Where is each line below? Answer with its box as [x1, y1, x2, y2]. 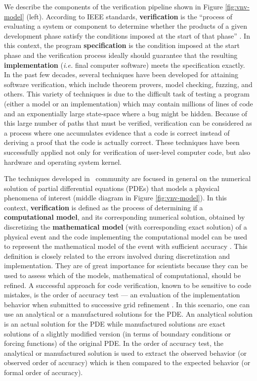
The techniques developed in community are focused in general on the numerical [4, 173, 251, 184]
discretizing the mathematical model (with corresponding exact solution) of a [4, 222, 247, 232]
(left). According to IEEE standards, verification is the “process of [26, 11, 232, 21]
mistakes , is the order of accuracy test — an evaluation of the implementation [4, 289, 240, 300]
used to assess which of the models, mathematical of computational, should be [4, 270, 241, 281]
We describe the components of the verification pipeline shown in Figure [4, 1, 223, 11]
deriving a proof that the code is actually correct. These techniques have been [4, 137, 240, 147]
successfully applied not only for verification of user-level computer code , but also [4, 146, 251, 157]
